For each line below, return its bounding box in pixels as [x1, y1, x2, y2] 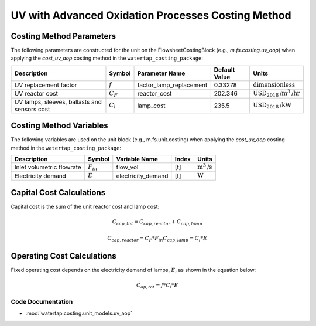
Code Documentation [11, 297, 73, 305]
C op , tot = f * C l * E [136, 282, 178, 290]
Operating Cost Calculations [11, 251, 116, 261]
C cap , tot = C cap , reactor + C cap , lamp [112, 219, 202, 227]
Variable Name [116, 155, 158, 163]
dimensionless [252, 81, 296, 89]
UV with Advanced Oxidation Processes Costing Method [11, 9, 292, 22]
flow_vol [116, 163, 139, 171]
